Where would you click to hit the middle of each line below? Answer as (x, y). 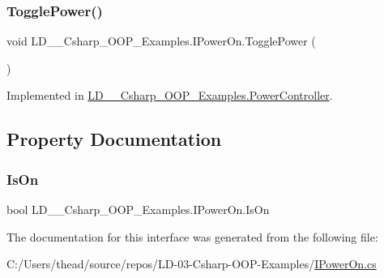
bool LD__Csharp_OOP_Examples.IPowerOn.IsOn (138, 209)
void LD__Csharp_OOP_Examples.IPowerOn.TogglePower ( (161, 41)
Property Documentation (114, 139)
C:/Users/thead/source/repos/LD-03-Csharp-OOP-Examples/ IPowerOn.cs (192, 264)
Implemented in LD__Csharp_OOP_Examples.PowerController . (170, 95)
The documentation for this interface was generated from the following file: (192, 236)
